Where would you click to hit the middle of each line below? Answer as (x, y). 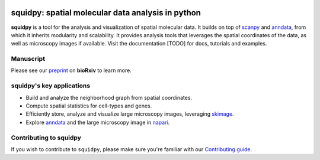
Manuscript (28, 59)
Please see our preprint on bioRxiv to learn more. (71, 70)
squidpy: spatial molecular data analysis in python (106, 13)
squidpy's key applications (51, 86)
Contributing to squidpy (46, 138)
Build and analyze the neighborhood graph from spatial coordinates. (109, 97)
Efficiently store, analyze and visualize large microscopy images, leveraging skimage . (130, 114)
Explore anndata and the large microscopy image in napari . (98, 122)
